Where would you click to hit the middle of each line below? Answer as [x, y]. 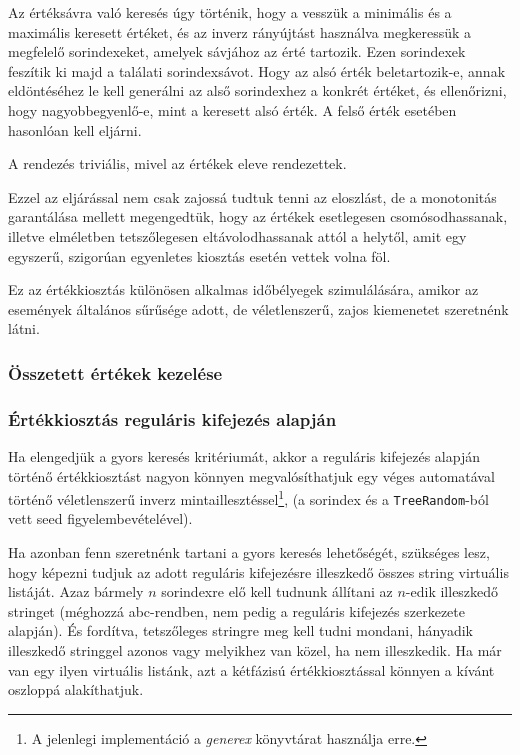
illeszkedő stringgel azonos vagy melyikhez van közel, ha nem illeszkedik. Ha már [255, 650]
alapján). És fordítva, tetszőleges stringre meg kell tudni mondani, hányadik [240, 630]
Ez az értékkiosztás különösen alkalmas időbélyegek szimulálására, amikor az [243, 289]
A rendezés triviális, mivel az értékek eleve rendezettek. [177, 163]
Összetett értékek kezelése [115, 372]
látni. [24, 328]
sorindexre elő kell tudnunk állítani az [277, 591]
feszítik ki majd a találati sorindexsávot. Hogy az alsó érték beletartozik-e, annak [257, 70]
